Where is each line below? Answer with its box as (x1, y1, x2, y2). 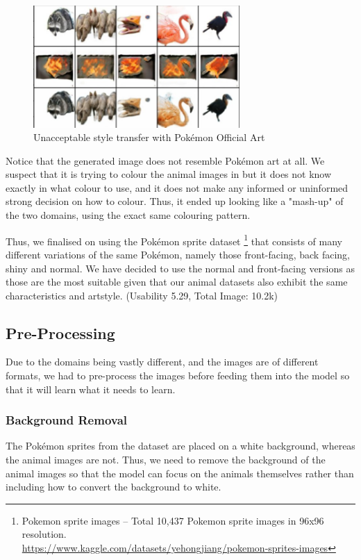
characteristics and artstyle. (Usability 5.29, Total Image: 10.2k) (6, 288, 278, 302)
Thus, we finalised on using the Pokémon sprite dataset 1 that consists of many (6, 231, 343, 248)
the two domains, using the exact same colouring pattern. (6, 208, 251, 222)
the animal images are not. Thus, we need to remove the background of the (6, 452, 326, 467)
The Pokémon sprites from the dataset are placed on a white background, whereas (6, 438, 355, 453)
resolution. (22, 527, 67, 541)
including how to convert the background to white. (6, 479, 221, 494)
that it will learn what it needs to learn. (6, 381, 176, 396)
